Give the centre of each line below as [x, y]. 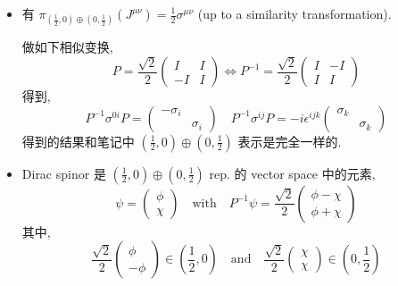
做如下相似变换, [67, 47]
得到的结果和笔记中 [78, 141]
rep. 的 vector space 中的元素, [292, 173]
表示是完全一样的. [290, 141]
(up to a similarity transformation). [294, 13]
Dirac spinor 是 [64, 173]
